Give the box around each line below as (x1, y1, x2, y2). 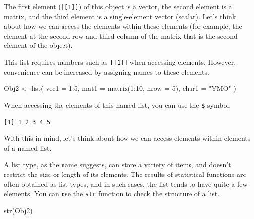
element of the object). (4, 40, 73, 50)
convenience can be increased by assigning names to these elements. (4, 66, 209, 77)
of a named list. (4, 142, 52, 153)
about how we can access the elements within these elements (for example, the (4, 21, 242, 31)
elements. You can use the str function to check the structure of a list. (4, 188, 220, 199)
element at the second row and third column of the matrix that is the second (4, 30, 238, 41)
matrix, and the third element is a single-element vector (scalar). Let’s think (4, 11, 236, 21)
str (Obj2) (4, 205, 33, 215)
